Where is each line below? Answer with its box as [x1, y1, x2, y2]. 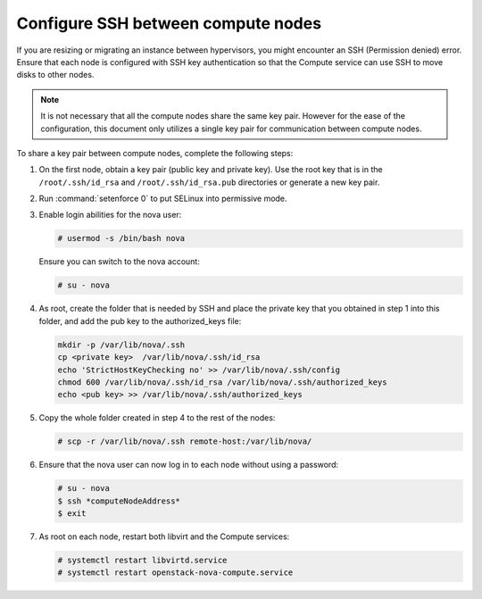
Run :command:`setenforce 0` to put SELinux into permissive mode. [38, 193, 287, 204]
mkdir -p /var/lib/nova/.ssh [57, 339, 186, 350]
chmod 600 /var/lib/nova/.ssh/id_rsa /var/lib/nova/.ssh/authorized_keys [57, 377, 387, 387]
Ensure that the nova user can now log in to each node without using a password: [38, 460, 339, 470]
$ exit [57, 509, 87, 519]
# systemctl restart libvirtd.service [57, 555, 228, 566]
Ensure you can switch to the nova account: [38, 256, 200, 267]
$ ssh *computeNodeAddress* [57, 495, 180, 506]
